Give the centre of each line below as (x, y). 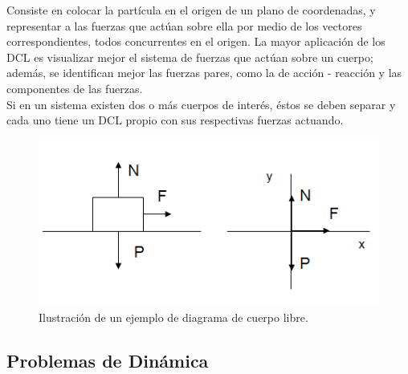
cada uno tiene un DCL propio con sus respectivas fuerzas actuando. (175, 120)
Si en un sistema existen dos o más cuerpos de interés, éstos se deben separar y (201, 104)
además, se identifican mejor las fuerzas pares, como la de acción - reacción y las (204, 73)
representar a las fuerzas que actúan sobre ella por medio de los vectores (184, 25)
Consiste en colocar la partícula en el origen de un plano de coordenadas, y (191, 10)
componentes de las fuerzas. (75, 88)
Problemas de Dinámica (108, 360)
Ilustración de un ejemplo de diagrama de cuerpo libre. (173, 317)
